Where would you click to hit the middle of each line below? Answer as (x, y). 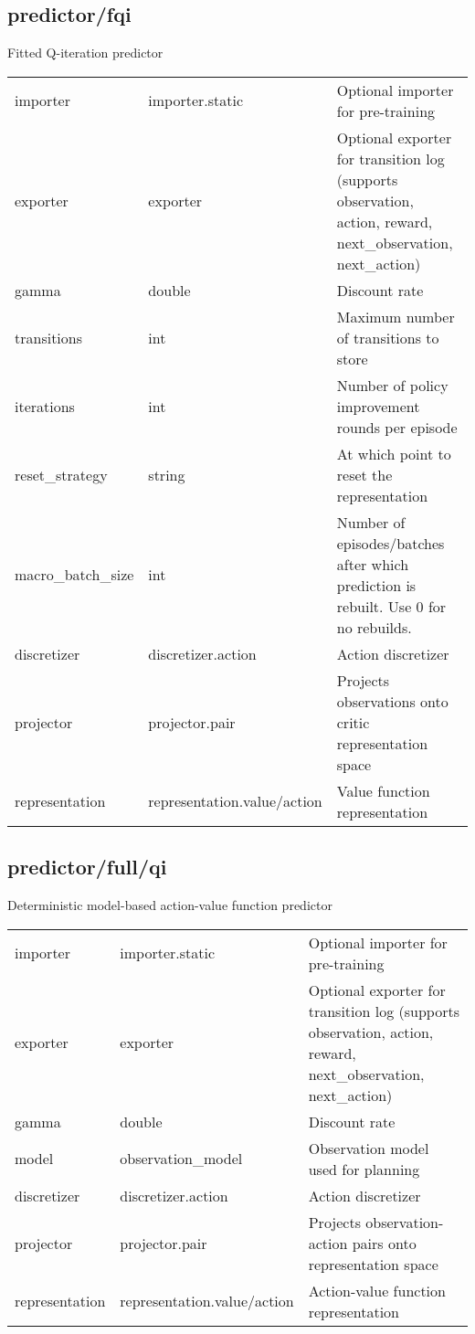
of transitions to (388, 337)
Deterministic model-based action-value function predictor (170, 905)
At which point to (394, 453)
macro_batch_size (74, 575)
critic (353, 722)
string (167, 474)
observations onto (392, 701)
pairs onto (384, 1243)
